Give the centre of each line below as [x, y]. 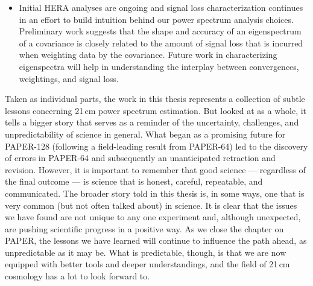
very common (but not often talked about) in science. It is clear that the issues [151, 205]
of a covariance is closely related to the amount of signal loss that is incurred [161, 43]
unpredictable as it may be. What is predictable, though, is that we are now [146, 252]
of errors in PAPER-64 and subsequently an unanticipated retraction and [140, 158]
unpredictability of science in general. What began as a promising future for [145, 134]
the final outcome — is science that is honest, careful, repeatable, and [134, 181]
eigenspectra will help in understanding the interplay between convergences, [159, 66]
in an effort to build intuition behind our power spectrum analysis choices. [156, 19]
